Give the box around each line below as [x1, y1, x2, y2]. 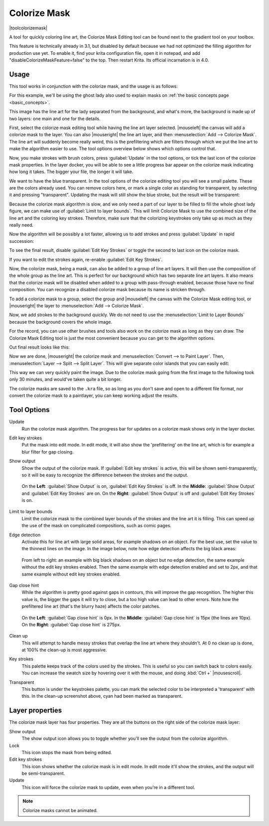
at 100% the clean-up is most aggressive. [21, 647, 107, 653]
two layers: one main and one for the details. [9, 115, 101, 122]
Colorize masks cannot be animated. [22, 807, 98, 813]
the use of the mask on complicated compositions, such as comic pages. [21, 523, 172, 529]
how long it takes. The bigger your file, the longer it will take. [9, 169, 134, 175]
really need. [9, 222, 34, 228]
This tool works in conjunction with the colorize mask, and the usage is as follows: [9, 83, 178, 89]
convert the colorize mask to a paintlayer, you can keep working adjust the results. [9, 393, 179, 399]
